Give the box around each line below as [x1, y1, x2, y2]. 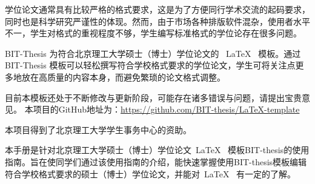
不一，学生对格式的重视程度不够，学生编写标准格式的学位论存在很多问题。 [5, 27, 302, 39]
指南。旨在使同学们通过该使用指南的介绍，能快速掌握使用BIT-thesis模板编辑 [5, 155, 307, 168]
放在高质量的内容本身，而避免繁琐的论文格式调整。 [21, 70, 225, 83]
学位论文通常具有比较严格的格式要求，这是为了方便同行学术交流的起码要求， [5, 3, 310, 15]
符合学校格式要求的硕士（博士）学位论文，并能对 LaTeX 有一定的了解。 [5, 167, 296, 180]
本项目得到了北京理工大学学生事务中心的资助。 [5, 123, 191, 136]
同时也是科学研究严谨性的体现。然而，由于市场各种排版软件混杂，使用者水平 [5, 15, 310, 27]
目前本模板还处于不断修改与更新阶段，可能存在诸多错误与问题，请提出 [5, 91, 285, 103]
